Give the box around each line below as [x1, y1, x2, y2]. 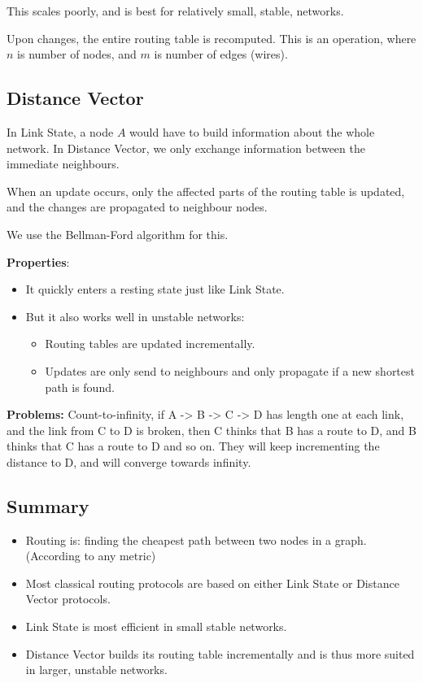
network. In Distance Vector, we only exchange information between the [7, 139, 365, 156]
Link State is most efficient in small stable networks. [25, 618, 287, 635]
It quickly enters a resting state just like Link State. [25, 281, 285, 298]
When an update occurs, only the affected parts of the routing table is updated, [7, 182, 405, 199]
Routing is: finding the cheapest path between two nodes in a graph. [25, 531, 367, 548]
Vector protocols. [25, 590, 111, 607]
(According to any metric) [25, 547, 156, 564]
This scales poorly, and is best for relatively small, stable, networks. [7, 2, 344, 19]
